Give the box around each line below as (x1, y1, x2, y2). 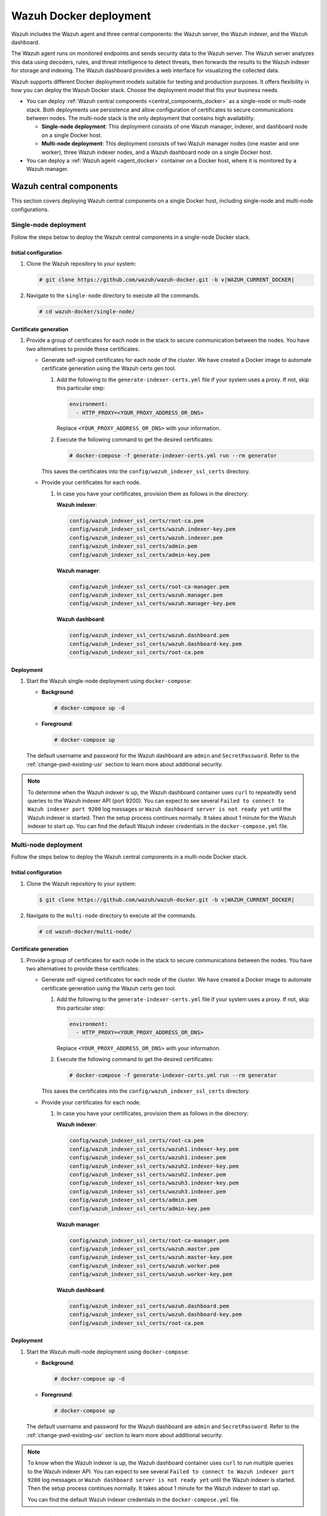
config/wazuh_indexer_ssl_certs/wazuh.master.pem (69, 1245, 220, 1252)
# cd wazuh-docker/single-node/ (39, 308, 136, 315)
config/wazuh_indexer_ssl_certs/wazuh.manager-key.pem (69, 600, 236, 607)
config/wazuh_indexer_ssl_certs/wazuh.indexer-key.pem (69, 526, 236, 533)
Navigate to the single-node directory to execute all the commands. (26, 292, 200, 300)
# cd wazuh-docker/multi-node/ (39, 928, 133, 935)
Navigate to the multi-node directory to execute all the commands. (26, 911, 197, 919)
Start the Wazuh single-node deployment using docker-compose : (26, 677, 192, 685)
